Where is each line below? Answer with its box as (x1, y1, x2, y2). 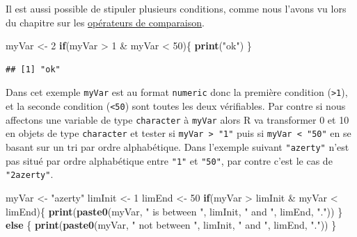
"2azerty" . (6, 167, 54, 181)
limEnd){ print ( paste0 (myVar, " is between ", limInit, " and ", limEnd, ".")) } (6, 204, 343, 218)
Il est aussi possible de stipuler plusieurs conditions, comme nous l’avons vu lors (6, 1, 347, 15)
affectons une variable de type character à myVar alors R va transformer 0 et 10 (6, 112, 349, 126)
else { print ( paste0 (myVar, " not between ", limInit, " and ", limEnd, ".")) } (6, 218, 337, 232)
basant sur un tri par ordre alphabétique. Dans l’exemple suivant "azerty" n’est (6, 140, 349, 154)
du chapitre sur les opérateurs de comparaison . (6, 15, 205, 29)
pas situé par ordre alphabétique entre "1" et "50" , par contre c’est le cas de (6, 153, 333, 167)
